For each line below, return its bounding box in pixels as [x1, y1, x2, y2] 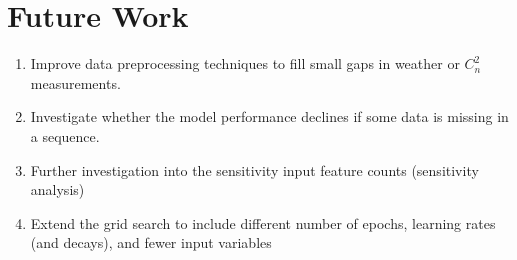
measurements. [30, 72, 121, 93]
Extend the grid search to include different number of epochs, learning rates [30, 212, 496, 233]
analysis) [30, 179, 85, 200]
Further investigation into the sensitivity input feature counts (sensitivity [30, 159, 479, 180]
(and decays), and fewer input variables [30, 232, 272, 253]
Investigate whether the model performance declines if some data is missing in [30, 106, 509, 127]
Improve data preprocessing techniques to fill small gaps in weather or [30, 53, 460, 74]
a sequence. [30, 125, 100, 146]
